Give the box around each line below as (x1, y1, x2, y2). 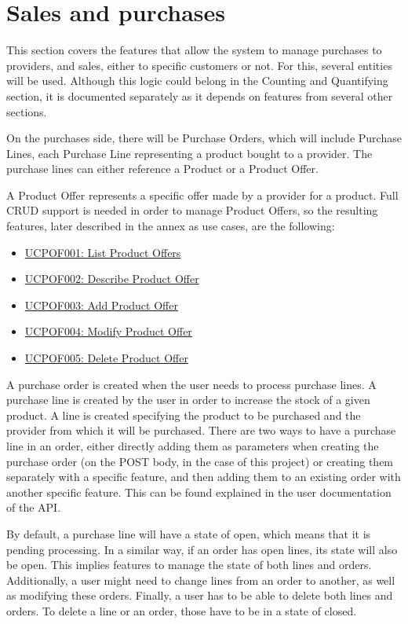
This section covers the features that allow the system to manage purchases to (6, 42, 382, 58)
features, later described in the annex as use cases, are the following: (6, 218, 335, 234)
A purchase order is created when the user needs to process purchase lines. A (6, 376, 377, 392)
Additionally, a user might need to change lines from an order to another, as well (6, 571, 395, 588)
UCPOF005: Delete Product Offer (24, 350, 188, 366)
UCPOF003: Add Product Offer (24, 296, 178, 313)
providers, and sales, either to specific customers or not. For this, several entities (6, 57, 392, 73)
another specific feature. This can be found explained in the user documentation (6, 483, 392, 500)
